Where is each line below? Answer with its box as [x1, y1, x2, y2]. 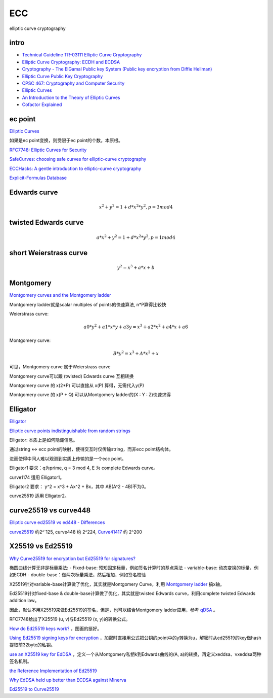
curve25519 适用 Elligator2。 [9, 493, 69, 499]
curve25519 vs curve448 [9, 506, 91, 515]
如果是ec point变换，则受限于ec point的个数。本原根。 [9, 137, 123, 144]
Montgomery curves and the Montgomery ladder [9, 292, 111, 298]
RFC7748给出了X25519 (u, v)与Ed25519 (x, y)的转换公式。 [9, 616, 130, 622]
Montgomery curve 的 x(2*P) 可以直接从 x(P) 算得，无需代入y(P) [9, 382, 144, 388]
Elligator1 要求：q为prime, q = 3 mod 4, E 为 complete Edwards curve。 [9, 465, 158, 471]
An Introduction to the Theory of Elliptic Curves [22, 94, 120, 100]
